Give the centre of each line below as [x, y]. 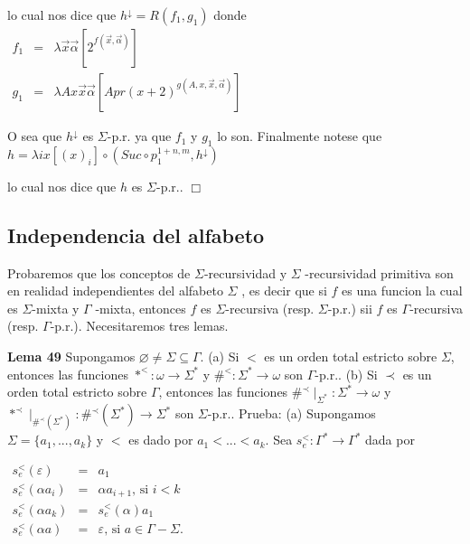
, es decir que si [284, 291]
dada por [390, 440]
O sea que [35, 136]
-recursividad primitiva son [379, 272]
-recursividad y [245, 272]
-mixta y [56, 308]
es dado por [161, 440]
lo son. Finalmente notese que [300, 136]
